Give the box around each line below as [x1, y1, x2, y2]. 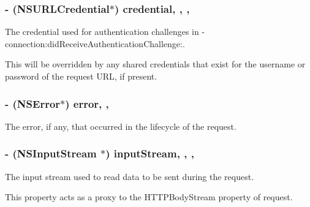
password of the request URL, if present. [5, 70, 157, 82]
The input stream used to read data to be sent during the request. [5, 170, 254, 183]
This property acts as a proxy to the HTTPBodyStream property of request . [5, 190, 293, 203]
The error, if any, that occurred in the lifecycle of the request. [5, 119, 236, 132]
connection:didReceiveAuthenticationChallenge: [5, 37, 183, 50]
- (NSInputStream [5, 146, 97, 161]
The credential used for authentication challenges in [5, 25, 199, 38]
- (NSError [5, 96, 61, 111]
